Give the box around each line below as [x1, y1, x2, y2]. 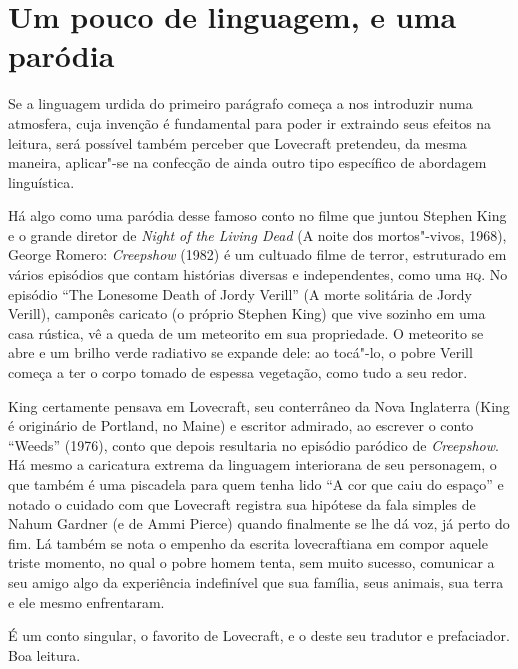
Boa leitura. [8, 644, 81, 665]
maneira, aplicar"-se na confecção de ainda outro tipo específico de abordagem [8, 152, 487, 173]
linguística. [8, 171, 75, 192]
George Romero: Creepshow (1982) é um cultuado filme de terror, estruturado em [8, 244, 507, 265]
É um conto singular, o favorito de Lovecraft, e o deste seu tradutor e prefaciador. [8, 625, 510, 646]
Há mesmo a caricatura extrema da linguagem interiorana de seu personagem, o [8, 454, 497, 475]
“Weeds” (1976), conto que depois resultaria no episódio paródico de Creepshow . [8, 434, 499, 455]
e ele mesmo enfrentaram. [8, 591, 165, 612]
